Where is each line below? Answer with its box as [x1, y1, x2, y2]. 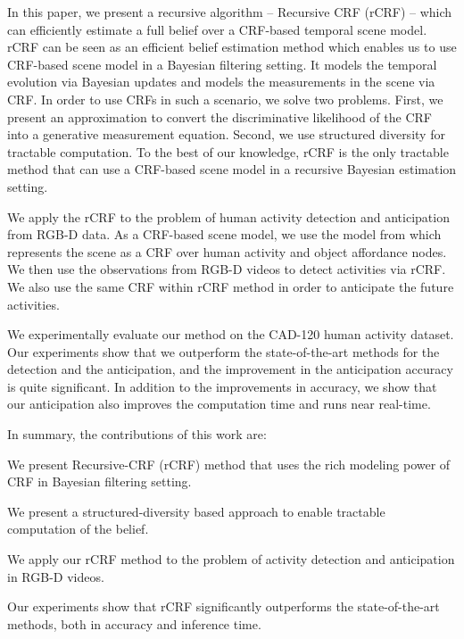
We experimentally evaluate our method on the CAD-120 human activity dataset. [7, 325, 454, 344]
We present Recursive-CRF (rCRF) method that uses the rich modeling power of [7, 454, 451, 473]
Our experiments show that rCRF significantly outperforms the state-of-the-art [7, 597, 440, 616]
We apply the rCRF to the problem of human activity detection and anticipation [7, 207, 450, 226]
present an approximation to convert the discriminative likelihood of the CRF [7, 107, 432, 126]
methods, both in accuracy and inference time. [7, 614, 261, 633]
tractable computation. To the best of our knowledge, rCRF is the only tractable [7, 142, 449, 161]
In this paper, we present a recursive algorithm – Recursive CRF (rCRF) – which [7, 3, 452, 21]
